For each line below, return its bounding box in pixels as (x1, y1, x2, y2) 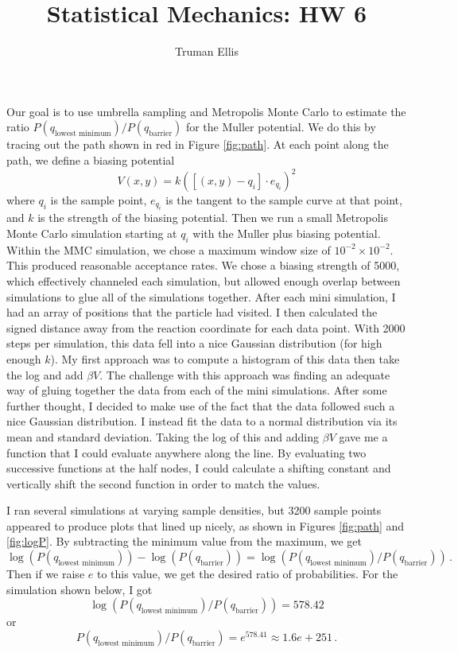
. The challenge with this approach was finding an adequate (99, 366, 390, 383)
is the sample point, (50, 192, 147, 208)
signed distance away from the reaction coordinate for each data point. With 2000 (6, 319, 406, 336)
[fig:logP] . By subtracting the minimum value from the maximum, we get (6, 533, 362, 550)
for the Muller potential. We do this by (185, 119, 376, 135)
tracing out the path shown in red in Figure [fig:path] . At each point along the (6, 136, 389, 153)
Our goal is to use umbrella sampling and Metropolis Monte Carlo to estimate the (6, 103, 406, 119)
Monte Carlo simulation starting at (6, 225, 177, 241)
